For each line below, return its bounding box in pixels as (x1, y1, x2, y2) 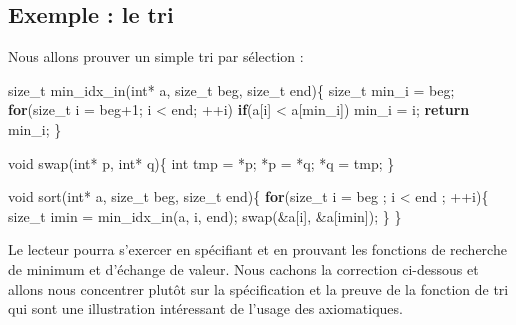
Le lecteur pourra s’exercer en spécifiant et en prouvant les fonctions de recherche (8, 239, 507, 260)
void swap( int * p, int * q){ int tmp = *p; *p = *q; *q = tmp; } (8, 152, 395, 173)
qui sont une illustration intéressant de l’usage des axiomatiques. (8, 298, 403, 319)
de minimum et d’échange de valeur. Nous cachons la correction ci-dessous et (8, 258, 479, 279)
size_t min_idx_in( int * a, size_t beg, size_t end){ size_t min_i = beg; (8, 79, 455, 100)
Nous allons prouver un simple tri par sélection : (8, 46, 304, 67)
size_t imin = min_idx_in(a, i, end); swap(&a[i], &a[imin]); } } (8, 205, 402, 226)
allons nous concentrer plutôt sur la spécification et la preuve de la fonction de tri (8, 278, 509, 299)
